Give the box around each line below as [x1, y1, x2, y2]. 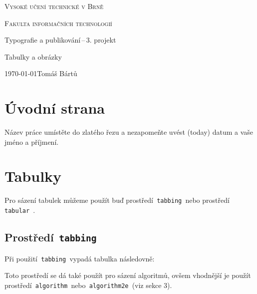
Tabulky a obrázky [4, 51, 62, 62]
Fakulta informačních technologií [4, 18, 112, 28]
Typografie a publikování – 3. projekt [4, 35, 116, 45]
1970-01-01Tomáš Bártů [4, 68, 77, 79]
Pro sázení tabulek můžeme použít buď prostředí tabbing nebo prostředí [4, 195, 230, 205]
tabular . [4, 205, 35, 215]
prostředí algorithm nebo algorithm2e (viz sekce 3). [4, 279, 172, 290]
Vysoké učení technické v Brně [4, 1, 103, 11]
